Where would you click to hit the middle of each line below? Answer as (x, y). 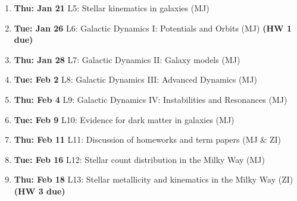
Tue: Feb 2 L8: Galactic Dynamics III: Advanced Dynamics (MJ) (135, 79)
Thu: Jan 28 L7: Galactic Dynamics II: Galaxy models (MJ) (127, 59)
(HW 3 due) (40, 191)
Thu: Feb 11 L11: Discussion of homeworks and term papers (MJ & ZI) (147, 139)
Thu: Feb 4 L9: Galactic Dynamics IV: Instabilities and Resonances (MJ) (151, 99)
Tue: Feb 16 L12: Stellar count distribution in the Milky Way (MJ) (139, 159)
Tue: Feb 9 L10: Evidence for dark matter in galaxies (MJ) (124, 119)
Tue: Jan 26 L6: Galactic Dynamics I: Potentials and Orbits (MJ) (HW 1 (153, 28)
